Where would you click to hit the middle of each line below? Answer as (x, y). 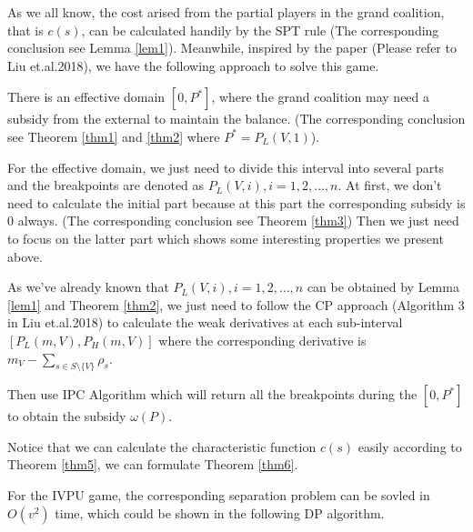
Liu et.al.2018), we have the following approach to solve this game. (193, 65)
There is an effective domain (86, 97)
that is (25, 30)
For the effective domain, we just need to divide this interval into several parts (226, 167)
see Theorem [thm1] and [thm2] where (114, 136)
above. (25, 256)
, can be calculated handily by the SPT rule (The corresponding (260, 30)
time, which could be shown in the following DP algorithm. (220, 512)
